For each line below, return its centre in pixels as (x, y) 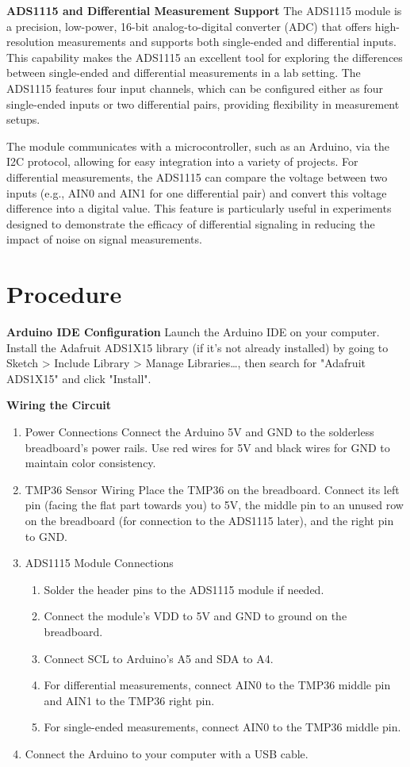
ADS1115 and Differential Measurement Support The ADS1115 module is (204, 10)
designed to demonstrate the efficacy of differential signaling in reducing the (191, 223)
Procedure (64, 294)
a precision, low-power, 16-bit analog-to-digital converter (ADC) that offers (189, 26)
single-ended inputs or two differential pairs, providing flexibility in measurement (203, 104)
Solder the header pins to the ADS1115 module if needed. (184, 589)
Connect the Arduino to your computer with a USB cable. (167, 753)
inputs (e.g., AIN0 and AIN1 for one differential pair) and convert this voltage (197, 192)
